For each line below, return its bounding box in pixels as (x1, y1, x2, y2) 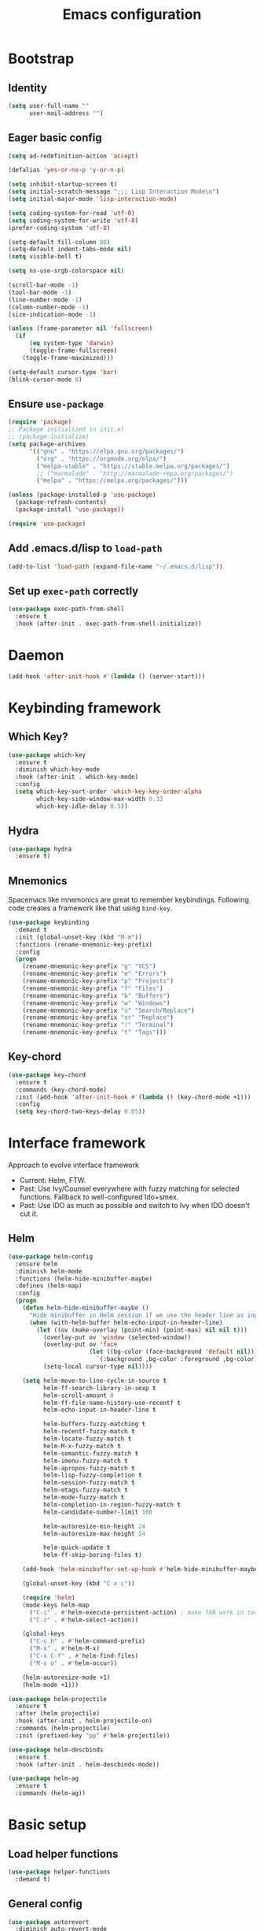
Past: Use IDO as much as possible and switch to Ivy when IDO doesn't (19, 1201, 250, 1210)
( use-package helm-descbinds (8, 1746, 104, 1754)
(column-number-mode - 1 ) (8, 303, 90, 311)
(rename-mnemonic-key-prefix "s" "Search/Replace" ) (22, 1006, 195, 1014)
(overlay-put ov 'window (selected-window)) (42, 1333, 192, 1341)
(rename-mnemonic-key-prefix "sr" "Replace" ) (22, 1014, 174, 1021)
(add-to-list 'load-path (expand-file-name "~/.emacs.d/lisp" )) (8, 562, 223, 570)
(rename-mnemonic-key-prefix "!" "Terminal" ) (22, 1021, 174, 1029)
